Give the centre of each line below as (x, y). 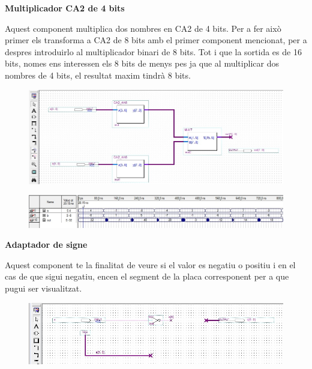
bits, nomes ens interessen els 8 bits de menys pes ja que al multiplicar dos (142, 63)
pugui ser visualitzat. (43, 288)
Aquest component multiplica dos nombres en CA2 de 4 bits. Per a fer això (143, 28)
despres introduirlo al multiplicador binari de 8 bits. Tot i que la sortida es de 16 (153, 51)
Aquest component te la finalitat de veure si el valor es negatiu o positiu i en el (150, 264)
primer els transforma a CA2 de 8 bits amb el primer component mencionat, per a (156, 40)
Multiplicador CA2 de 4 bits (65, 8)
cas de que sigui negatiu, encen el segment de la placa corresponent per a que (147, 276)
